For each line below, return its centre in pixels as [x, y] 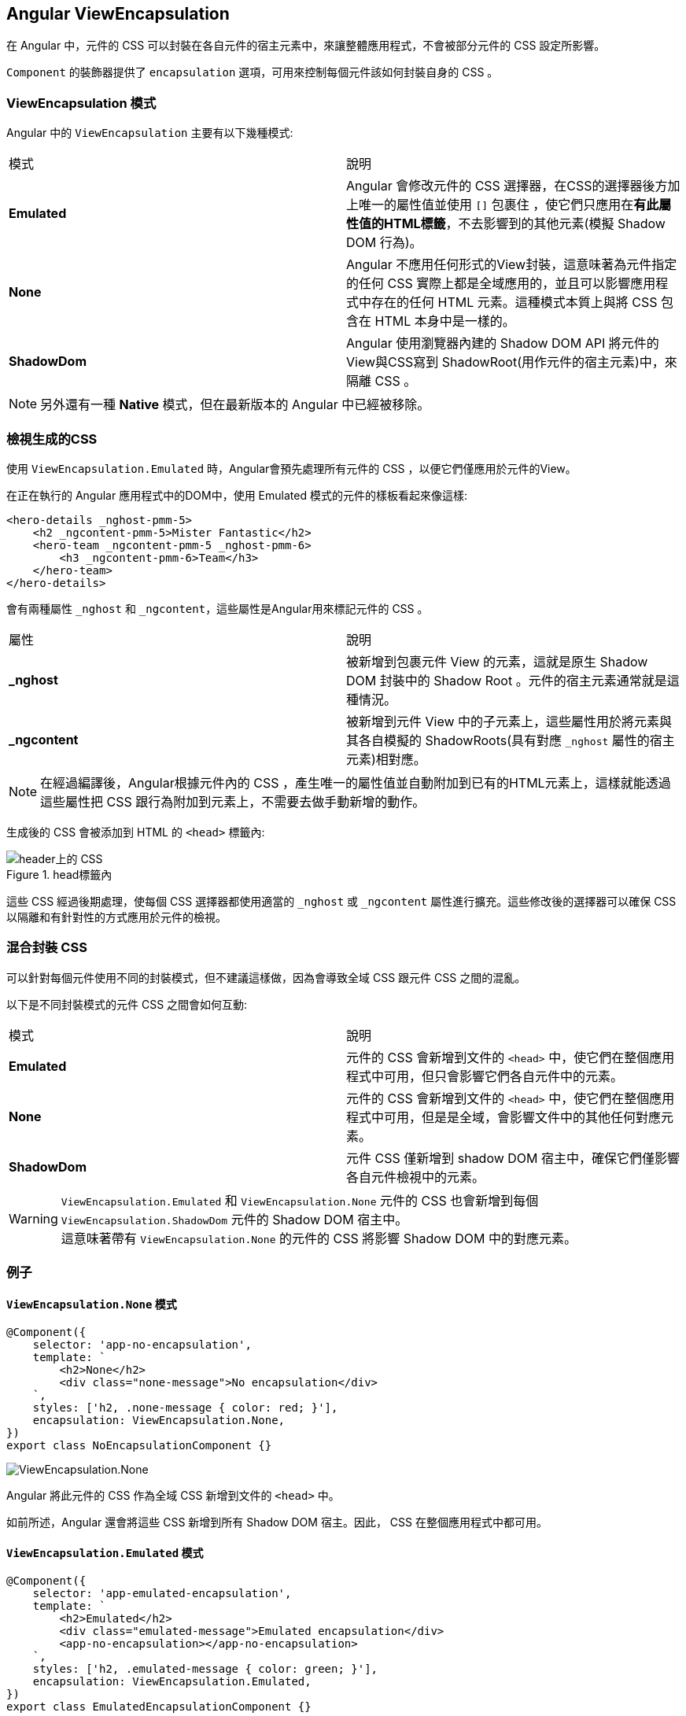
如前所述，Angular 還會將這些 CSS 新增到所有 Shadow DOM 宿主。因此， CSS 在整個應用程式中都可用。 [277, 1522]
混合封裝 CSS [47, 948]
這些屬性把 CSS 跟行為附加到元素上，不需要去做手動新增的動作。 [233, 801]
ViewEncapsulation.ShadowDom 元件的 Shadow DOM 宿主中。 [234, 1219]
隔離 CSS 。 [382, 381]
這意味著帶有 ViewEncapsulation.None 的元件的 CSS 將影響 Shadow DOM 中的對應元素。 [319, 1238]
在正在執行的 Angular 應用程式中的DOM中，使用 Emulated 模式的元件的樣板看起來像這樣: [237, 495]
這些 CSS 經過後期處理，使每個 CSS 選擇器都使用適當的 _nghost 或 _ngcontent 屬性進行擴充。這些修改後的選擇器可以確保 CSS [341, 901]
